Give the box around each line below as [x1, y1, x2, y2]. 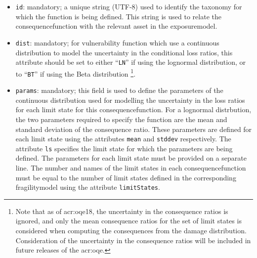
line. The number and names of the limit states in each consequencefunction [15, 163, 246, 172]
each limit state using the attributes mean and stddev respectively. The [15, 133, 231, 144]
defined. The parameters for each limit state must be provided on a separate [15, 153, 247, 163]
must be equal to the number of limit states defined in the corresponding [15, 172, 236, 182]
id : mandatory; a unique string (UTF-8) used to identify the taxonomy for [15, 1, 242, 11]
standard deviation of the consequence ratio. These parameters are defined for [15, 124, 252, 134]
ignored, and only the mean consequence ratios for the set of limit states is [15, 215, 242, 226]
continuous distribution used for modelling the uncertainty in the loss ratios [15, 94, 245, 105]
